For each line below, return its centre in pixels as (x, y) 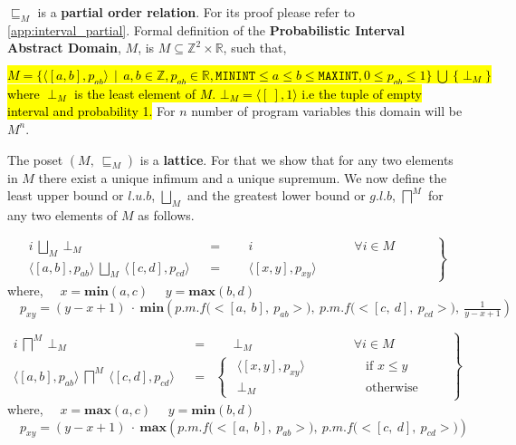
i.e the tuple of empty (362, 93)
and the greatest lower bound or (277, 195)
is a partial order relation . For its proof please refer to (196, 12)
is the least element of (135, 93)
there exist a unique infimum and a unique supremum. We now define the (243, 177)
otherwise (392, 387)
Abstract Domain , (64, 48)
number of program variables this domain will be (327, 111)
